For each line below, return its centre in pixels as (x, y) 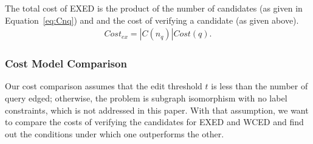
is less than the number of (260, 86)
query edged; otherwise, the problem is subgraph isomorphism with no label (146, 98)
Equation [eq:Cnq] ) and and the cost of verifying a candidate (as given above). (152, 20)
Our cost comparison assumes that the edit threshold (104, 86)
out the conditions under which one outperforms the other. (115, 133)
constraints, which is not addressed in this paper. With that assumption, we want (157, 110)
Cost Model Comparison (66, 63)
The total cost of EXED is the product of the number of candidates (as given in (154, 8)
